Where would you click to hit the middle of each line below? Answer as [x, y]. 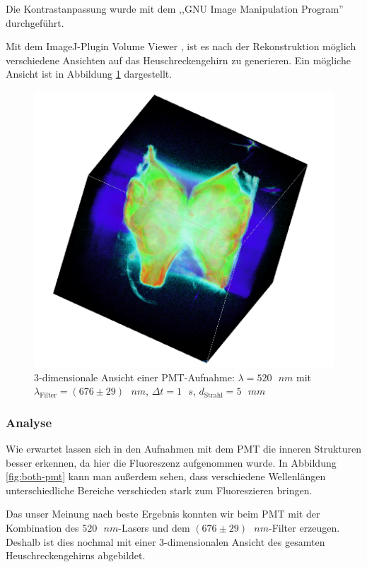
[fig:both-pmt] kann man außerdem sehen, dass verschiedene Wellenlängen [166, 476]
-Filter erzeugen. [304, 527]
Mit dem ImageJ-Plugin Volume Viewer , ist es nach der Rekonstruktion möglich [181, 46]
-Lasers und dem [154, 527]
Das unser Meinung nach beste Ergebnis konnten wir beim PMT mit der [163, 514]
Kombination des [42, 527]
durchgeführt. [35, 22]
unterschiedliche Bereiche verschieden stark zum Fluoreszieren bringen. [159, 490]
